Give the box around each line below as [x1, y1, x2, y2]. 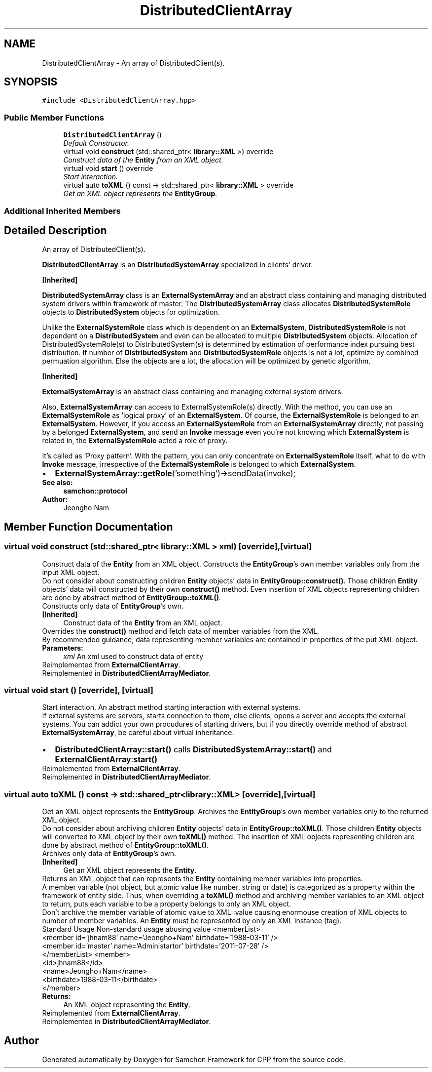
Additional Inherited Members [4, 206, 121, 216]
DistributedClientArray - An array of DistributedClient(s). [42, 58, 225, 67]
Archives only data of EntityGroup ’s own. [42, 849, 176, 858]
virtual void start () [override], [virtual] [4, 685, 153, 695]
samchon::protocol [63, 487, 127, 495]
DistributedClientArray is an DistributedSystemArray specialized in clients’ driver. [42, 260, 313, 269]
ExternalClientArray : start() [55, 754, 158, 765]
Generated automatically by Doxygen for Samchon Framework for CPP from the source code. [42, 1055, 345, 1064]
